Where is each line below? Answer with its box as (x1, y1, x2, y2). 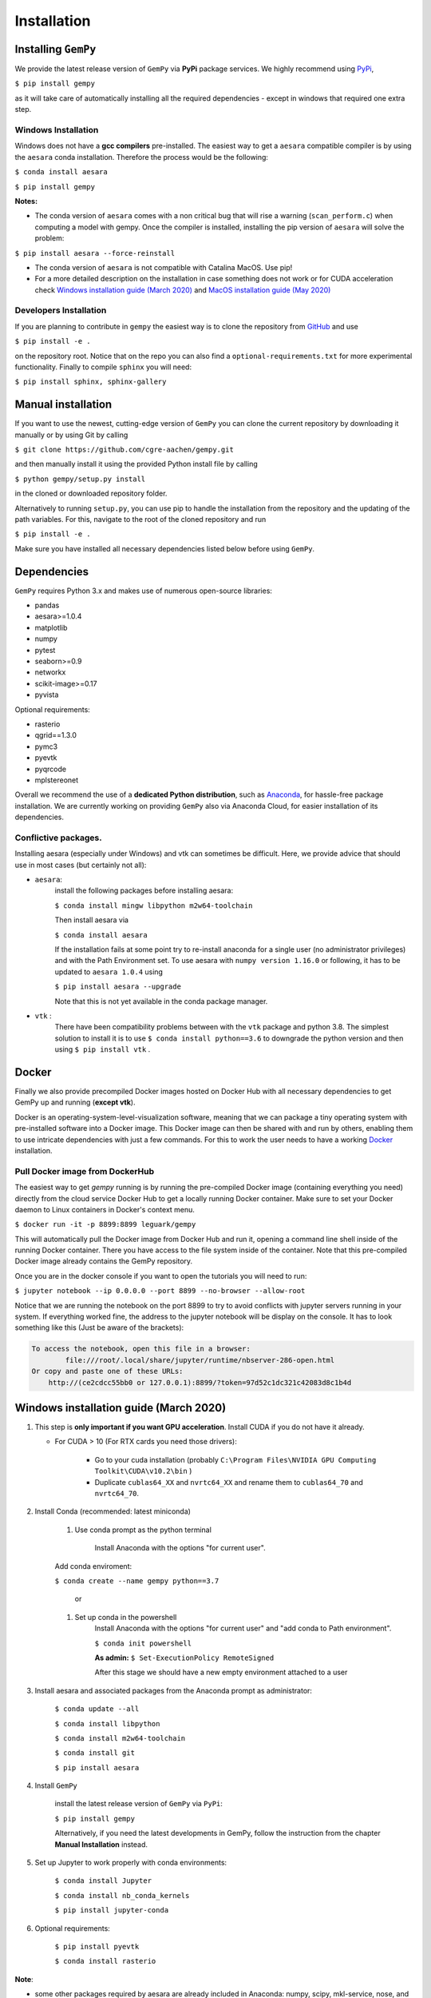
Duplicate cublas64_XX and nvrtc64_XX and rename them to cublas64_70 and (94, 1477, 363, 1487)
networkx (34, 667, 66, 677)
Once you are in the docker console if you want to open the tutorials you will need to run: (14, 1271, 307, 1280)
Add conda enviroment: (54, 1561, 132, 1570)
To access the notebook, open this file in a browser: (31, 1344, 251, 1354)
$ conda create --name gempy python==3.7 (54, 1576, 219, 1586)
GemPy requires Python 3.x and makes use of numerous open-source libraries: (14, 586, 273, 595)
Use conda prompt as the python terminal (74, 1525, 212, 1534)
